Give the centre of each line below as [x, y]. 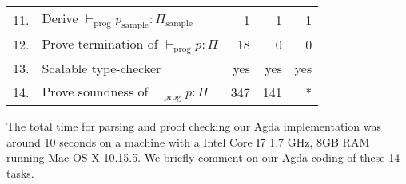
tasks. [20, 172]
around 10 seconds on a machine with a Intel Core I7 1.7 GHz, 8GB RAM [188, 141]
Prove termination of [100, 44]
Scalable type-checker [101, 69]
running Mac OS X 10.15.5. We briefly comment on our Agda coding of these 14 [203, 157]
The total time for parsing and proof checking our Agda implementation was [194, 126]
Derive [60, 18]
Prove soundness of [95, 92]
